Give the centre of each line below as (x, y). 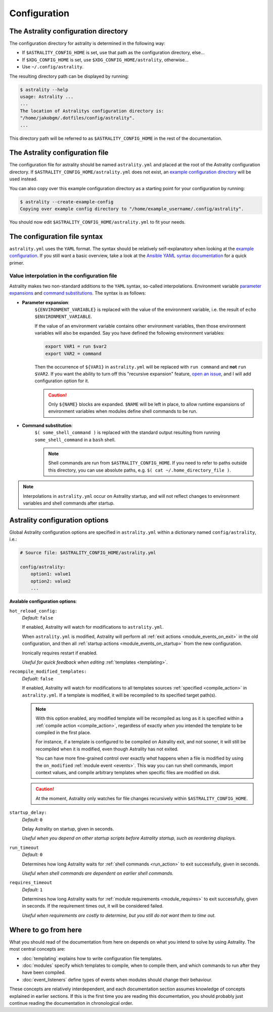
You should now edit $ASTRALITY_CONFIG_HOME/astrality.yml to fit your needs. (98, 222)
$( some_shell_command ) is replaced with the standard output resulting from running (127, 432)
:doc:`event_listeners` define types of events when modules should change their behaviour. (117, 980)
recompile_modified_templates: (48, 672)
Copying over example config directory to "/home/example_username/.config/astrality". (132, 209)
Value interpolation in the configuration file (63, 276)
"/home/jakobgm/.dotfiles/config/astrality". (77, 118)
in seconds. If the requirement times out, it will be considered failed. (93, 906)
